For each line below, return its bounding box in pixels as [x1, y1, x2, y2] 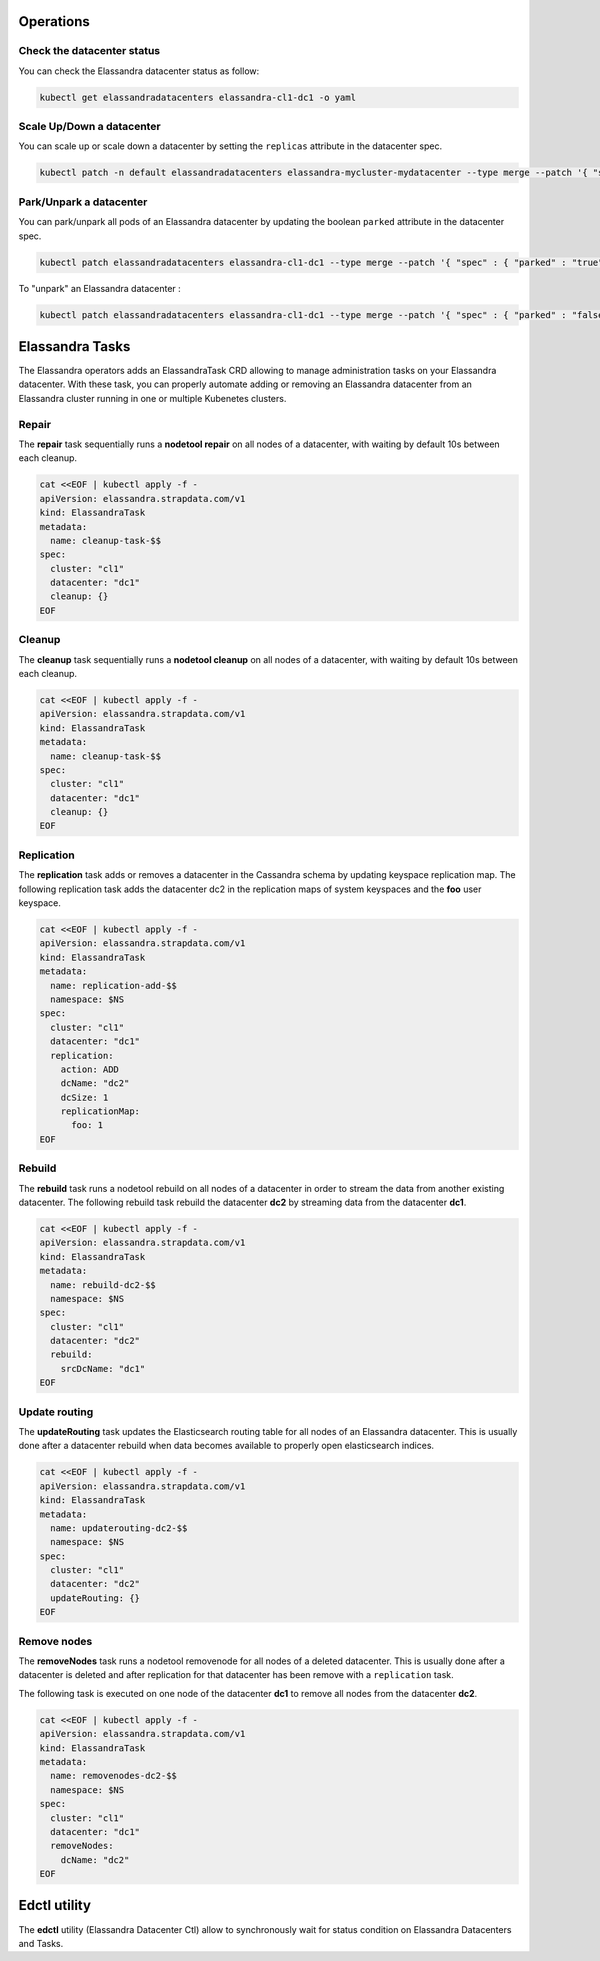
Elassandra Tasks [18, 338, 131, 355]
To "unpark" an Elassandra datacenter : [18, 282, 182, 294]
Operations [18, 13, 90, 30]
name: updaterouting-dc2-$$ [50, 1522, 188, 1534]
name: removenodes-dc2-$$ [50, 1770, 177, 1782]
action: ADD [60, 1063, 120, 1075]
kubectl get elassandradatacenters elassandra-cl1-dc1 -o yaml [39, 91, 357, 103]
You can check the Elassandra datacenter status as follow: [18, 65, 260, 77]
